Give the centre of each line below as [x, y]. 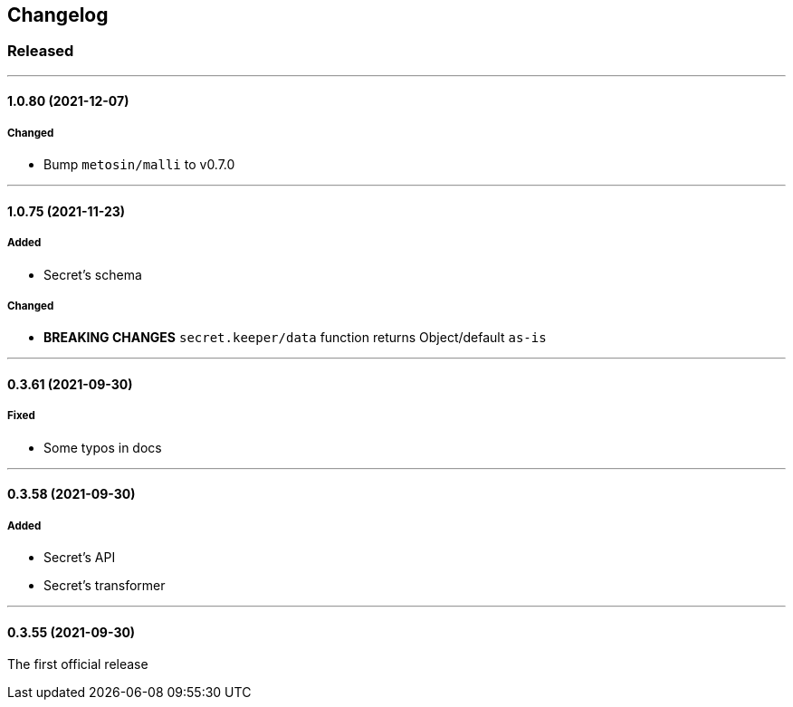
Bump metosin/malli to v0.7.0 [139, 165]
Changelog [58, 15]
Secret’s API [80, 558]
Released [41, 51]
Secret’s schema [93, 274]
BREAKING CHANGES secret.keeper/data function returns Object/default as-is [295, 338]
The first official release [78, 664]
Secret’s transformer [105, 586]
